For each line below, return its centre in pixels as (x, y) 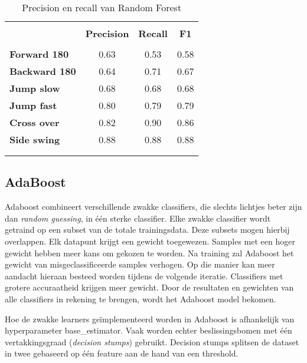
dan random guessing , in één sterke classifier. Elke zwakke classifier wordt (138, 218)
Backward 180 (43, 71)
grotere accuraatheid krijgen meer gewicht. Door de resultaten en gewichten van (149, 287)
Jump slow (35, 88)
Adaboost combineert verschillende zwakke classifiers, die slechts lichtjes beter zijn (153, 207)
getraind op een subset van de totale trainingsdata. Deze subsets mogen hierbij (147, 230)
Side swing (35, 139)
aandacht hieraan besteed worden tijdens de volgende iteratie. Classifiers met (144, 275)
